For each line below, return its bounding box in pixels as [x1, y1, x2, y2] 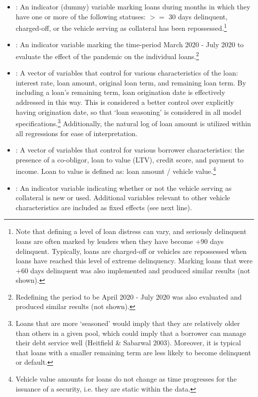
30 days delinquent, [169, 11, 228, 21]
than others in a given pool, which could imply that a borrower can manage [15, 327, 246, 338]
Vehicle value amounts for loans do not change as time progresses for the [15, 374, 237, 384]
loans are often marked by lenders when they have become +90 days [15, 236, 224, 246]
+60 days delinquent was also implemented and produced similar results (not [15, 265, 251, 275]
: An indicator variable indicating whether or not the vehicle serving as [15, 182, 232, 193]
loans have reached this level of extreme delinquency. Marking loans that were [15, 255, 253, 266]
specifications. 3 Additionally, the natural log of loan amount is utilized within [15, 117, 251, 128]
